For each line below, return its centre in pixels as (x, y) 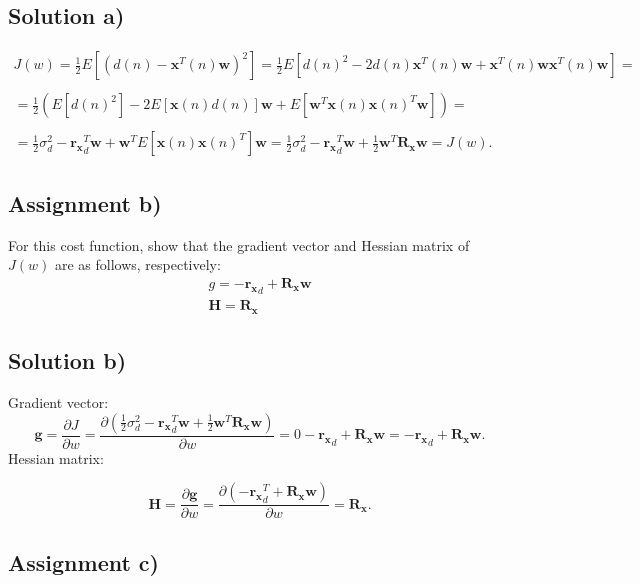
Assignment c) (83, 561)
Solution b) (67, 360)
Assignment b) (85, 202)
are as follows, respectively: (137, 264)
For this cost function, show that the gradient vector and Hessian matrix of (239, 244)
